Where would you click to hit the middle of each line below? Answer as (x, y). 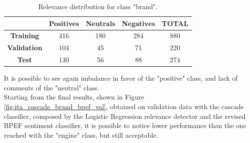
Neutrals (101, 23)
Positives (64, 23)
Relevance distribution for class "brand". (98, 6)
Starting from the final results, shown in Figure (74, 97)
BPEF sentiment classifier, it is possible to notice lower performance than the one (125, 125)
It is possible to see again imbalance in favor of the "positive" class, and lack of (121, 78)
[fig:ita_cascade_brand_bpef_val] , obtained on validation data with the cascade (124, 106)
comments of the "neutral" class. (52, 87)
